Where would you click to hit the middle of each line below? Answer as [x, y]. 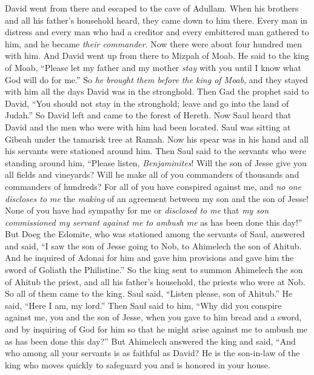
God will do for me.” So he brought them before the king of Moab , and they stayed [157, 79]
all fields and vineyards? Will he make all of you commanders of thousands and [152, 174]
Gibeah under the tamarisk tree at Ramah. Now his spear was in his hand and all [157, 139]
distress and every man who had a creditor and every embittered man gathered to [157, 32]
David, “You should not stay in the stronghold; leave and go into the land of [147, 103]
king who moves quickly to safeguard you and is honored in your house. [138, 364]
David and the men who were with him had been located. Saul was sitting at [148, 127]
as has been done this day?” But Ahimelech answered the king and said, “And [150, 341]
